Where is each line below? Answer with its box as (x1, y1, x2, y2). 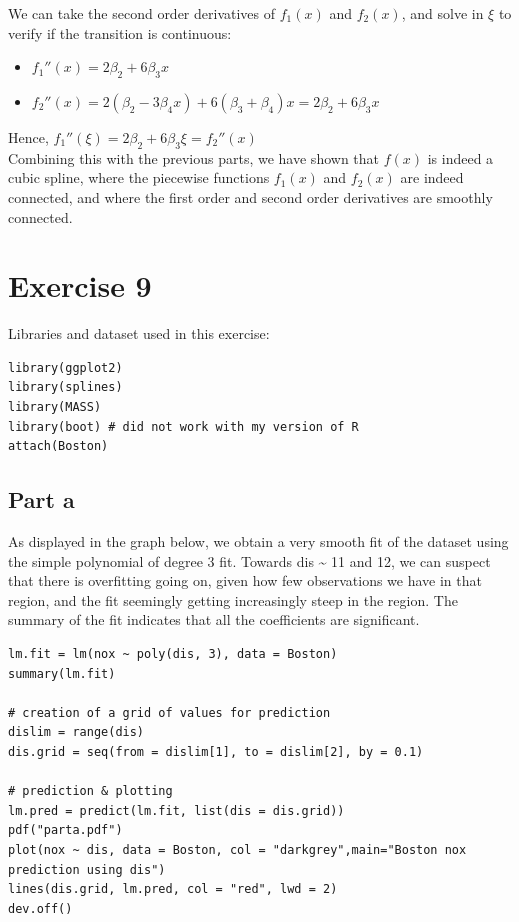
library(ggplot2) (8, 360, 123, 375)
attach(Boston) (8, 439, 109, 454)
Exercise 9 (8, 265, 152, 306)
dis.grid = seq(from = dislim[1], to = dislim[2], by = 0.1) (8, 744, 424, 759)
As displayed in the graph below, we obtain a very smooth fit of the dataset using (8, 531, 509, 552)
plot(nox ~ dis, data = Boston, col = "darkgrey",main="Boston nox (8, 842, 467, 857)
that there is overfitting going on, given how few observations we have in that (8, 570, 482, 591)
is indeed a (427, 147, 494, 168)
